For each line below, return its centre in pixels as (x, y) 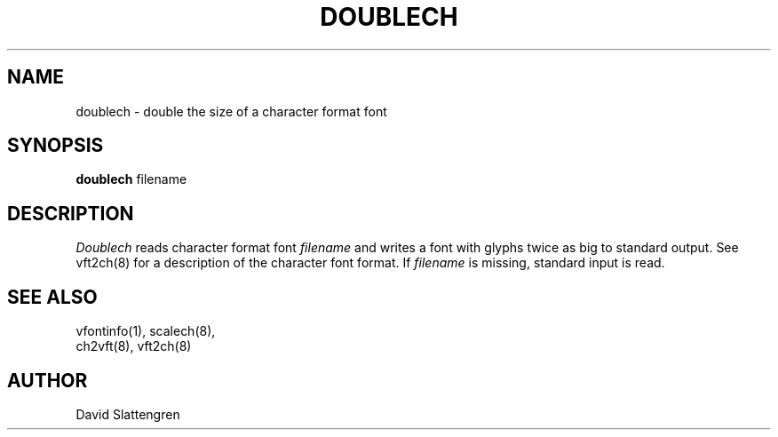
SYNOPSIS (56, 146)
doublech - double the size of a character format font (231, 111)
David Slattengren (128, 414)
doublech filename (131, 179)
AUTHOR (48, 380)
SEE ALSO (52, 297)
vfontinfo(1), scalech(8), (146, 331)
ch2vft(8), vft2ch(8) (134, 346)
